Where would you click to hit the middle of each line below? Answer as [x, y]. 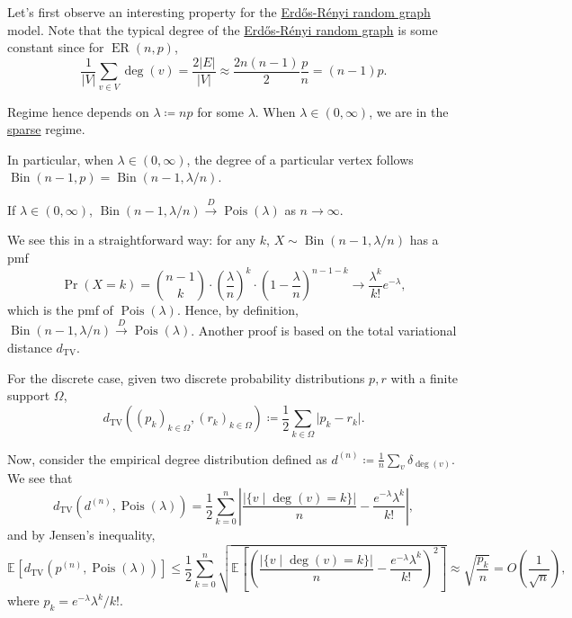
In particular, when [60, 159]
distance [30, 348]
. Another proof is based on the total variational [324, 330]
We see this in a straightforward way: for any [132, 240]
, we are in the [409, 111]
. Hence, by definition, [237, 310]
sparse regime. [46, 129]
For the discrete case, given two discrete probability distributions [186, 377]
